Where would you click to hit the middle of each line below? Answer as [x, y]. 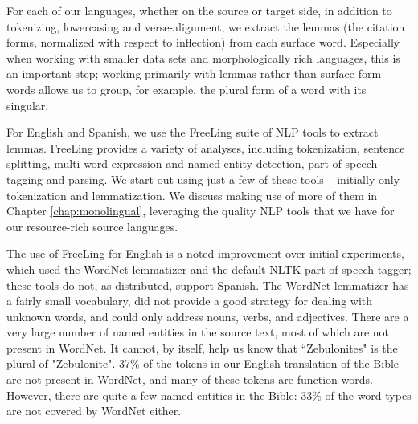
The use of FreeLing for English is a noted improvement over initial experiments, [205, 253]
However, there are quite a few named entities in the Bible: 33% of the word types [209, 395]
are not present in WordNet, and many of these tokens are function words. [190, 379]
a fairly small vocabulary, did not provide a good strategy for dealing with [190, 301]
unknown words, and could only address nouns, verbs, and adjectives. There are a [208, 316]
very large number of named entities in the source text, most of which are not [198, 332]
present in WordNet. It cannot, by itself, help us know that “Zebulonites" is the [202, 347]
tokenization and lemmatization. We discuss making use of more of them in [192, 195]
